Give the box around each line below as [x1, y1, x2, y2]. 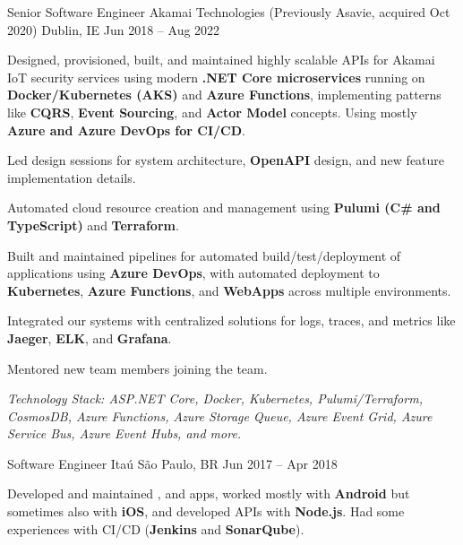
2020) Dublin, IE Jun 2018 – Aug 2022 [7, 20, 220, 39]
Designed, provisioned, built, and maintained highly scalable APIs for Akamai [7, 50, 435, 69]
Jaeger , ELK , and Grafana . [7, 328, 172, 347]
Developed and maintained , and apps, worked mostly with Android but [7, 484, 410, 503]
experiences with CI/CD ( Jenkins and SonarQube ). [7, 519, 304, 538]
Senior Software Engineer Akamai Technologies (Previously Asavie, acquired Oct [7, 3, 450, 21]
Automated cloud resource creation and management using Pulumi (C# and [7, 198, 441, 217]
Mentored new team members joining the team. [7, 359, 268, 377]
